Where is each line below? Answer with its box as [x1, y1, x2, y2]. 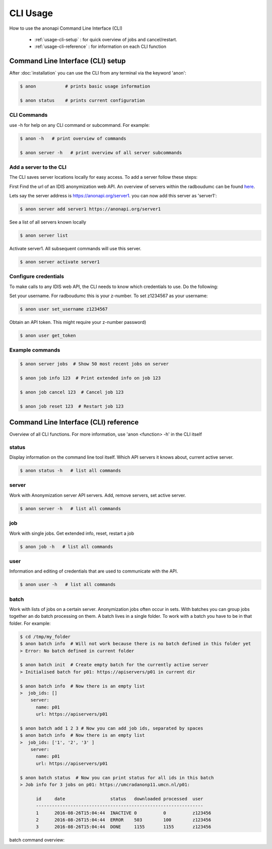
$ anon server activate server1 [20, 259, 100, 264]
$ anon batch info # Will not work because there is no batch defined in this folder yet [20, 641, 251, 647]
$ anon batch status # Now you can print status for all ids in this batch [20, 774, 214, 781]
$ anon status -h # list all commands [20, 468, 121, 473]
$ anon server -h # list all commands [20, 506, 121, 511]
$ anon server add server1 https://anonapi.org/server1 [20, 206, 161, 211]
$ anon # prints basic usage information [20, 84, 151, 89]
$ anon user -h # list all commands [20, 582, 116, 588]
